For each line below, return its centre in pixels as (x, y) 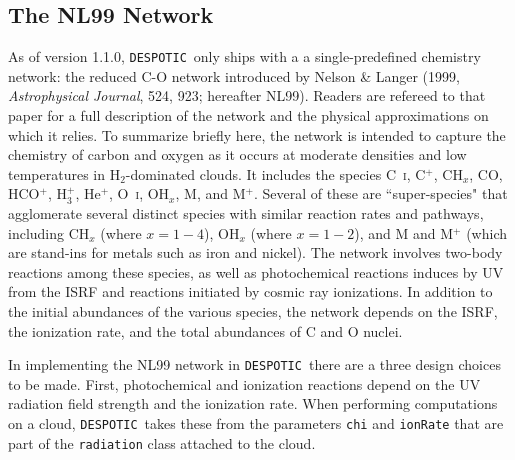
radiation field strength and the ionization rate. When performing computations (253, 403)
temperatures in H (64, 173)
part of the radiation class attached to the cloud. (162, 442)
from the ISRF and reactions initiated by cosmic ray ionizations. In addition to (250, 291)
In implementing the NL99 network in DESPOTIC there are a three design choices (254, 364)
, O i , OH (139, 193)
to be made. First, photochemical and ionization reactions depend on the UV (244, 383)
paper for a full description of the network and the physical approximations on (248, 115)
